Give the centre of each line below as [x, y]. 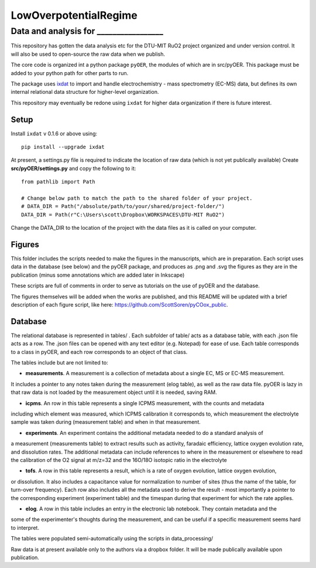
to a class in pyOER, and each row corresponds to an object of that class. [99, 352]
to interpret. [25, 528]
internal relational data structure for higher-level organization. [85, 92]
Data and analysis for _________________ [87, 31]
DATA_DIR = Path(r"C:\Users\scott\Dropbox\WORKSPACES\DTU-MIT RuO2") [123, 215]
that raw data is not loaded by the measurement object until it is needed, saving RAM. [114, 392]
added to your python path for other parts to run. [70, 73]
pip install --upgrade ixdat [63, 147]
